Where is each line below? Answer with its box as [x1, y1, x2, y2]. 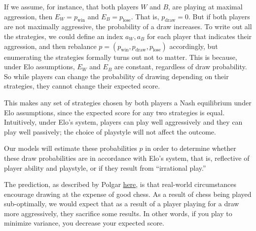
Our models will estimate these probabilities [4, 143, 137, 153]
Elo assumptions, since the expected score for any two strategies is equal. [4, 107, 225, 117]
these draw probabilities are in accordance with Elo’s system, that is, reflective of [4, 152, 250, 163]
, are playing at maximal [168, 1, 243, 11]
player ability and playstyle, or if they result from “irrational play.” [4, 162, 206, 173]
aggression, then [4, 11, 53, 21]
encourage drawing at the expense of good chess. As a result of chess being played [4, 188, 252, 199]
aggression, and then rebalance [4, 41, 97, 51]
